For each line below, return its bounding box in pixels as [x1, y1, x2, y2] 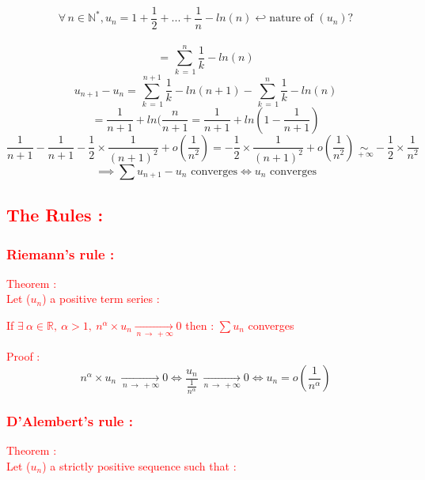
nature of [269, 13, 313, 25]
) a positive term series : [42, 290, 160, 307]
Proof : [6, 348, 40, 365]
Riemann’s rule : [6, 244, 115, 263]
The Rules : [6, 202, 104, 227]
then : [185, 317, 214, 334]
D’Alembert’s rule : [6, 410, 133, 430]
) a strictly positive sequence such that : [42, 457, 237, 474]
